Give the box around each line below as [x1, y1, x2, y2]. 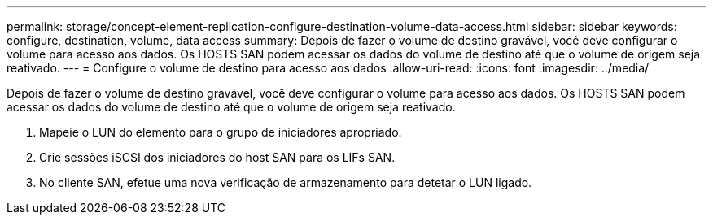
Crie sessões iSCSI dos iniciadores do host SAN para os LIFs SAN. [39, 150, 396, 164]
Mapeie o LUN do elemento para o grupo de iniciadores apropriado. [39, 125, 402, 139]
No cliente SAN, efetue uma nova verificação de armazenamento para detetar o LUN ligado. [39, 175, 532, 189]
